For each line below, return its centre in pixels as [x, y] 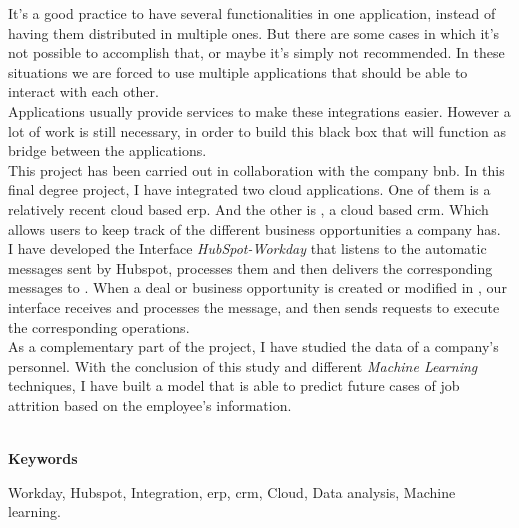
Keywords [43, 458]
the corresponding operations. [99, 326]
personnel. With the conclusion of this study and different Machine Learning [243, 365]
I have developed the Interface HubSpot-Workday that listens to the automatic [247, 248]
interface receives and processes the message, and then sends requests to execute [254, 306]
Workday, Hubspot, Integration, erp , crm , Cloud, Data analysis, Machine [232, 491]
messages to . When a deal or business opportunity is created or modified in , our [257, 287]
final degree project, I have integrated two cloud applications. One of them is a [249, 189]
